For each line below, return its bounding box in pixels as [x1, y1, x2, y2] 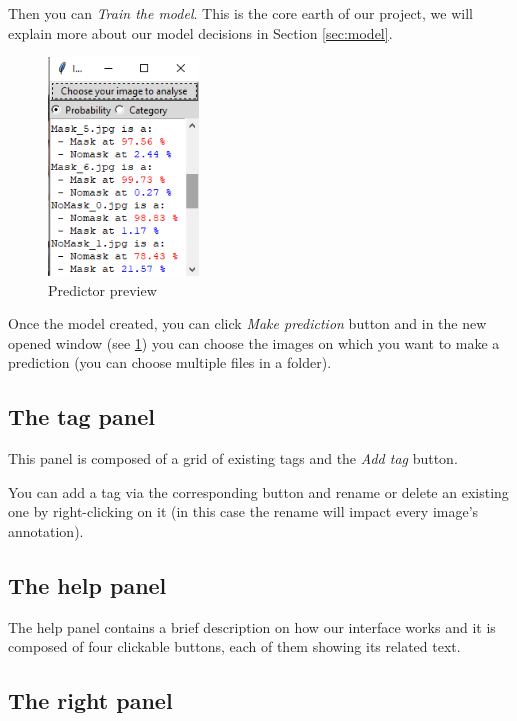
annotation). [8, 520, 84, 541]
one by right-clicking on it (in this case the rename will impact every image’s [8, 501, 479, 522]
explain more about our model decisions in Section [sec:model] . [8, 22, 393, 43]
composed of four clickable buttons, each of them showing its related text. [8, 636, 461, 657]
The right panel [8, 685, 173, 716]
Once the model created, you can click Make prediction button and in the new [8, 313, 487, 334]
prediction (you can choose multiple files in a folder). [8, 352, 332, 373]
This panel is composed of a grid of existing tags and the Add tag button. [8, 448, 458, 469]
